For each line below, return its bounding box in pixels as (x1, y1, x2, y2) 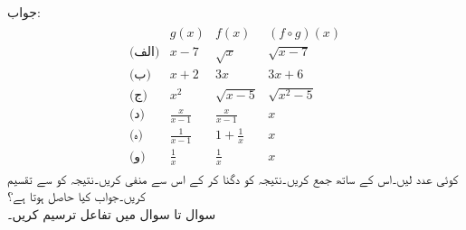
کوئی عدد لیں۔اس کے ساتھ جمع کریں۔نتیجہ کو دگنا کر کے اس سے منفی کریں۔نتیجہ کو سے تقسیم (7, 169, 459, 188)
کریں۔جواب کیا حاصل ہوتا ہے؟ (7, 187, 146, 206)
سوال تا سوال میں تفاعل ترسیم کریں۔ (7, 204, 216, 223)
